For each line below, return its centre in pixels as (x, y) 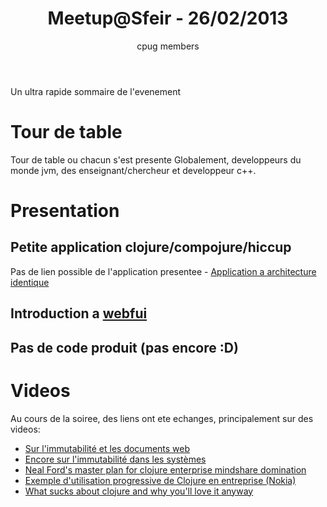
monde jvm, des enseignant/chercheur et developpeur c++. (133, 170)
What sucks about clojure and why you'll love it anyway (139, 491)
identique (30, 282)
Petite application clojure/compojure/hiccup (151, 247)
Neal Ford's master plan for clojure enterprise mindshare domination (165, 469)
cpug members (168, 46)
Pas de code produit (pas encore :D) (124, 347)
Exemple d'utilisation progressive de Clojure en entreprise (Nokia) (160, 480)
